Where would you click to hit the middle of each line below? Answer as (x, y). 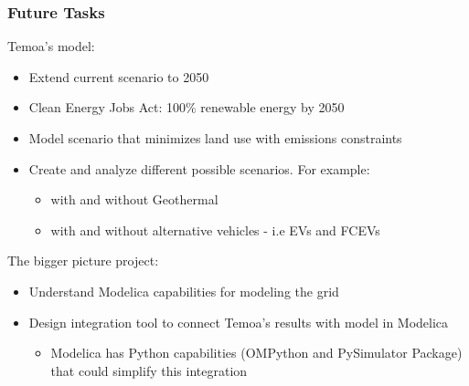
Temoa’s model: (51, 46)
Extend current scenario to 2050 (119, 76)
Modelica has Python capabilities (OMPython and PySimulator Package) (256, 353)
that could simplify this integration (149, 370)
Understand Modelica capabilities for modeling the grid (184, 291)
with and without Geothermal (134, 199)
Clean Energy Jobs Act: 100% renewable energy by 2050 (187, 107)
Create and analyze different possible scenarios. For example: (199, 168)
